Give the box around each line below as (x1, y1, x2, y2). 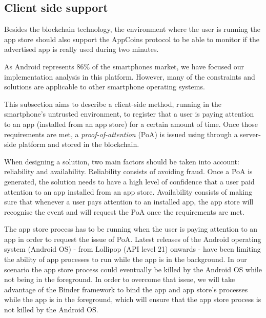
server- (240, 128, 261, 139)
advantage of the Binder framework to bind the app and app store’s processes (4, 284, 248, 294)
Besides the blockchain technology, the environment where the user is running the (4, 24, 260, 34)
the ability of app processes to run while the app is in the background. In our (4, 254, 247, 265)
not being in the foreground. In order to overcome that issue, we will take (4, 274, 235, 285)
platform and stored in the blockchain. (18, 139, 139, 149)
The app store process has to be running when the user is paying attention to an (4, 223, 258, 234)
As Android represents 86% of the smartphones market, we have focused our (4, 61, 244, 71)
